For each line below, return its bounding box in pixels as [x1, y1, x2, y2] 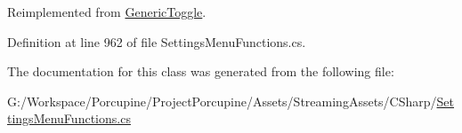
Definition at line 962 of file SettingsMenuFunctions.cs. [7, 32, 306, 51]
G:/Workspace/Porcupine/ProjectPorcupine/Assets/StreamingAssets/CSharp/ [7, 91, 437, 110]
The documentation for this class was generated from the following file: [7, 62, 394, 81]
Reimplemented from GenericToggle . [7, 3, 207, 20]
